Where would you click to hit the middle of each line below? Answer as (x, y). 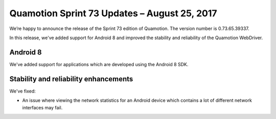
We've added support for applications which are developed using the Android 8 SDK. (99, 64)
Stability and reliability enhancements (71, 79)
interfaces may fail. (42, 107)
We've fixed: (22, 91)
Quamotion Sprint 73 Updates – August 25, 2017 (113, 13)
